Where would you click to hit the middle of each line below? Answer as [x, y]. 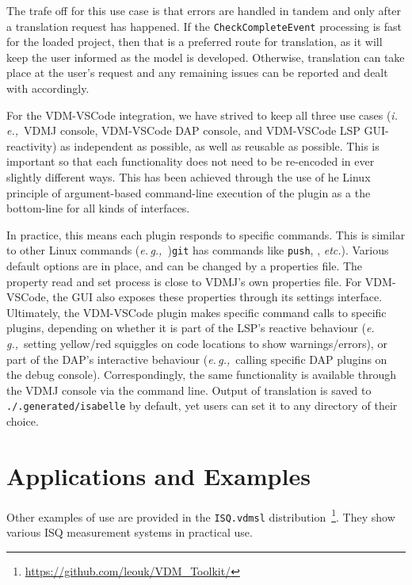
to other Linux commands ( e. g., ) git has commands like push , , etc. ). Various [198, 250]
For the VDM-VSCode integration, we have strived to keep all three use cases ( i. [202, 115]
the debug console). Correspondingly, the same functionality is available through [202, 375]
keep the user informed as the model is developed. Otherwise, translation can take [206, 57]
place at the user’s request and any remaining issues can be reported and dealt [197, 73]
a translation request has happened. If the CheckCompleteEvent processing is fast [204, 26]
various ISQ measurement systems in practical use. [130, 532]
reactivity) [32, 145]
